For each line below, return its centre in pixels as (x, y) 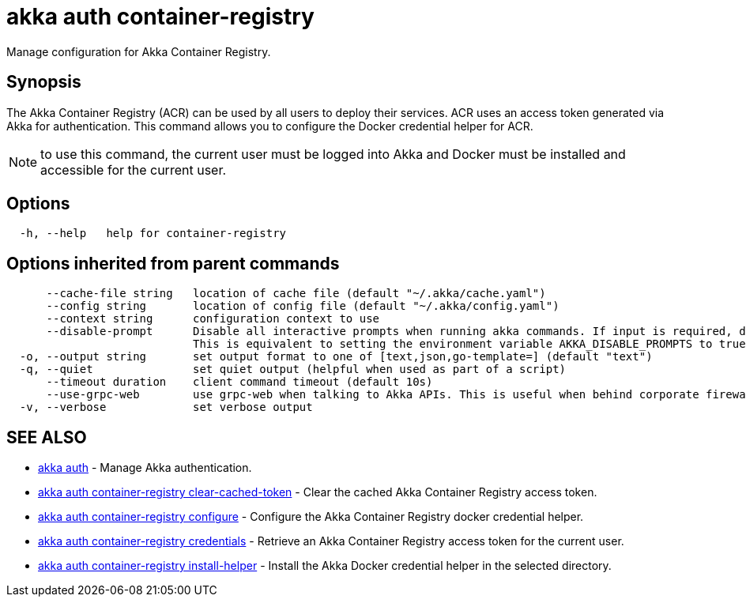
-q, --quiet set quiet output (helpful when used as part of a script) (293, 369)
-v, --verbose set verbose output (166, 407)
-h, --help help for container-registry (153, 234)
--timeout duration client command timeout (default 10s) (239, 382)
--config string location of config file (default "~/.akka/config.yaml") (303, 306)
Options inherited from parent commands (173, 263)
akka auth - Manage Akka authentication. (145, 468)
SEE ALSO (47, 437)
